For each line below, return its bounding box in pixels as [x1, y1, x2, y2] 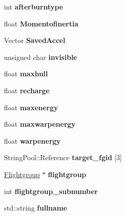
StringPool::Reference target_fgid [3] [4, 152, 122, 163]
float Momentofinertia [4, 18, 79, 28]
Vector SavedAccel [4, 35, 65, 45]
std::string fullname [4, 203, 67, 213]
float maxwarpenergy [4, 119, 76, 129]
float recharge [4, 85, 50, 95]
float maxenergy [4, 102, 58, 112]
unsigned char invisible [4, 51, 77, 62]
